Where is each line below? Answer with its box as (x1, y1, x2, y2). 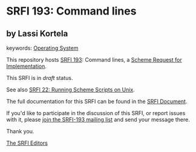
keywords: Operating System (6, 44, 79, 51)
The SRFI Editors (6, 139, 48, 147)
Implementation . (6, 62, 47, 70)
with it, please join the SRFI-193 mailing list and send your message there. (6, 116, 191, 123)
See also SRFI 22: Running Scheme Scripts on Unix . (6, 86, 135, 93)
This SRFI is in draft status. (6, 74, 73, 81)
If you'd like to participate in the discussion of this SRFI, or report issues (6, 110, 186, 116)
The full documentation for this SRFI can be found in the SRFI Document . (6, 98, 188, 105)
